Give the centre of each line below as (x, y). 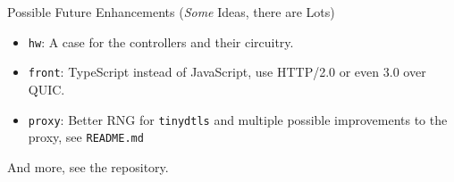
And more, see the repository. (88, 166)
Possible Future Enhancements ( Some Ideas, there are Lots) (171, 12)
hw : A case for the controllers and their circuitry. (161, 41)
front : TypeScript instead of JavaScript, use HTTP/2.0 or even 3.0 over (227, 72)
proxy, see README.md (86, 137)
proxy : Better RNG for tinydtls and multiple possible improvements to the (238, 119)
